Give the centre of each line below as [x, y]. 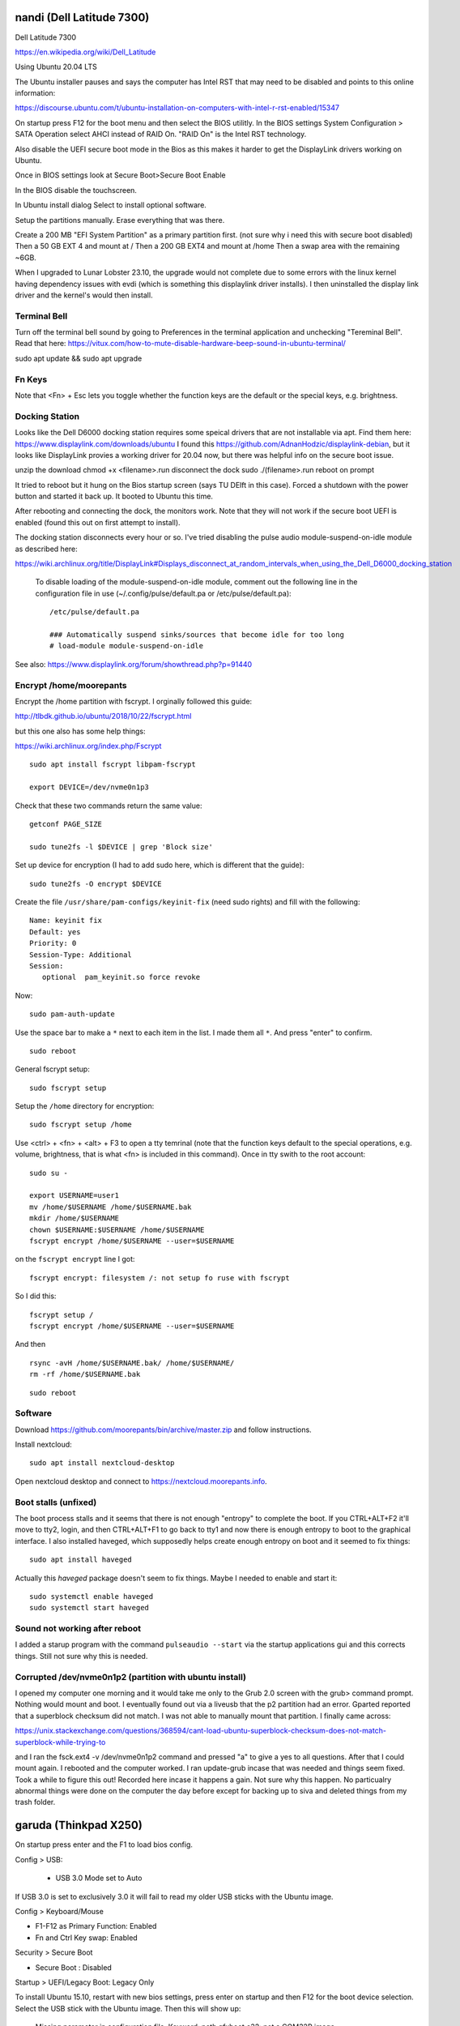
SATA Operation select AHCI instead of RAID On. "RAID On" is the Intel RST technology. [161, 135]
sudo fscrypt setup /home [81, 1125]
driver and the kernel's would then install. [84, 295]
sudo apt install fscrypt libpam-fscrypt [113, 765]
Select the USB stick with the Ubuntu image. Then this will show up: [128, 2008]
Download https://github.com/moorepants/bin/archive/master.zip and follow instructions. [163, 1430]
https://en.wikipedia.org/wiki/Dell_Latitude [85, 52]
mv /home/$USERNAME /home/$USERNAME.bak [111, 1207]
